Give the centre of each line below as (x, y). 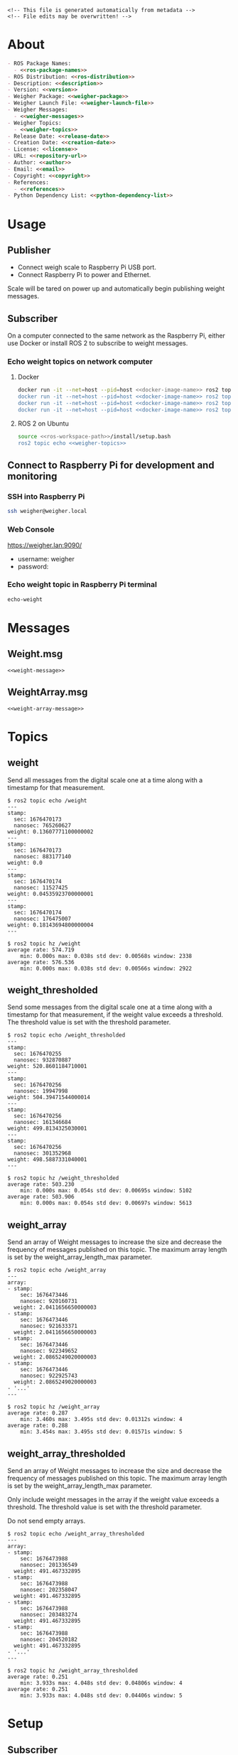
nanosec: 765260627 (43, 825)
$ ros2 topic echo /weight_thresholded (66, 1035)
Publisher (29, 250)
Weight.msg (35, 654)
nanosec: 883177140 (43, 856)
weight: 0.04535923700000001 (50, 894)
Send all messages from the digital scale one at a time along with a (105, 780)
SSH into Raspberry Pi (46, 496)
